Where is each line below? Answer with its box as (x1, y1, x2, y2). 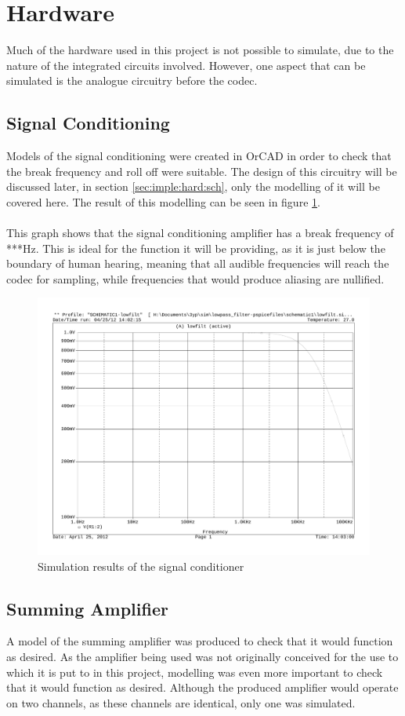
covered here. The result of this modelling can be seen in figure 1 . (6, 193, 320, 210)
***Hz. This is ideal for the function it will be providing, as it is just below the (6, 239, 385, 256)
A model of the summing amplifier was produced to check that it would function (6, 633, 393, 649)
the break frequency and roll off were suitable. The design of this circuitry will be (6, 163, 397, 179)
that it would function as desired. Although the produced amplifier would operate (6, 679, 399, 696)
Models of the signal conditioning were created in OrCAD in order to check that (6, 148, 392, 164)
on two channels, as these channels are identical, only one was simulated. (6, 694, 356, 711)
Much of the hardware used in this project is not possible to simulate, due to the (6, 42, 394, 58)
